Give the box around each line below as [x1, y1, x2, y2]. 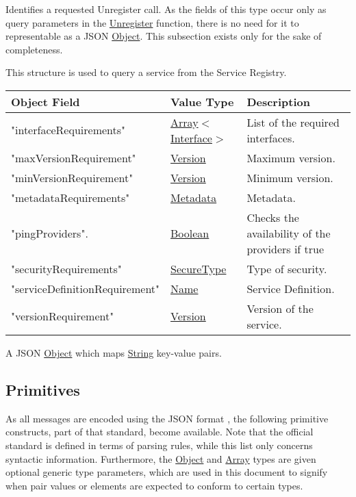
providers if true [246, 240, 325, 257]
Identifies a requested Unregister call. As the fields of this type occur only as [5, 2, 327, 16]
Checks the [246, 209, 299, 225]
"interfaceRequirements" [11, 122, 126, 138]
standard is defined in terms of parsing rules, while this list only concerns [5, 437, 313, 452]
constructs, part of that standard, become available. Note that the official [5, 424, 314, 439]
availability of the [246, 225, 331, 241]
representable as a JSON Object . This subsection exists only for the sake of [5, 29, 322, 43]
